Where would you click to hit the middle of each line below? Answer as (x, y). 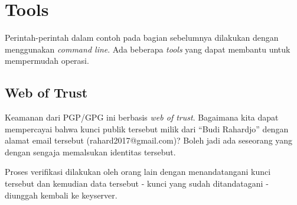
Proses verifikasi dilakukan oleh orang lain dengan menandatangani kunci (138, 172)
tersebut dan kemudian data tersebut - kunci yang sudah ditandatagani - (137, 183)
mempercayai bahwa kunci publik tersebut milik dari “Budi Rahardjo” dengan (147, 128)
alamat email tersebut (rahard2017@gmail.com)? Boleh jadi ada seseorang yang (149, 140)
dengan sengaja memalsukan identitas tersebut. (90, 152)
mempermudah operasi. (47, 61)
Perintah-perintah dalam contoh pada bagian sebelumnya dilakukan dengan (142, 38)
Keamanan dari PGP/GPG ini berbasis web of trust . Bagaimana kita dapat (142, 117)
